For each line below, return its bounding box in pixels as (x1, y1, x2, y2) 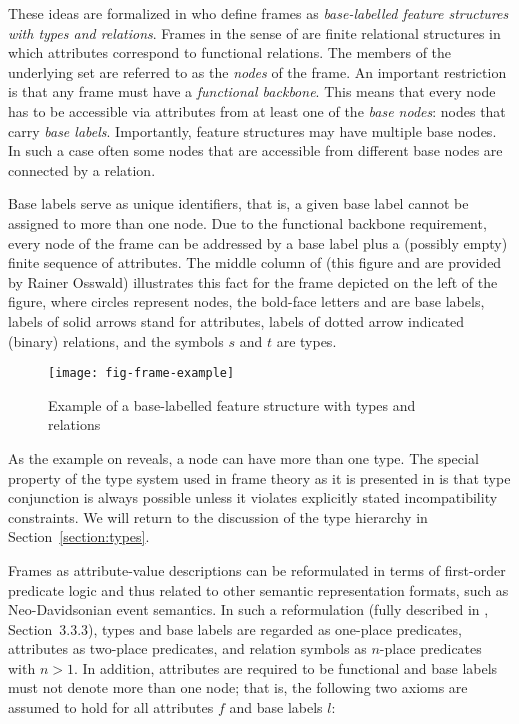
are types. (276, 330, 337, 351)
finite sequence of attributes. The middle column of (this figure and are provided (8, 252, 502, 273)
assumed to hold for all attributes (8, 697, 214, 718)
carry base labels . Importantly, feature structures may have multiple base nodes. (8, 120, 497, 141)
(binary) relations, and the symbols (8, 330, 224, 351)
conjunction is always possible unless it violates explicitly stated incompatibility (8, 487, 498, 508)
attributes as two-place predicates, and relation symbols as (8, 638, 367, 659)
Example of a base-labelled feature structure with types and (48, 394, 416, 415)
